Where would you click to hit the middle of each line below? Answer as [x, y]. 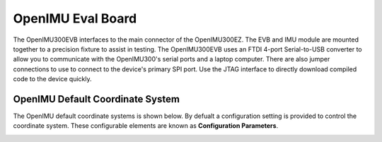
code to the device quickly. [52, 79]
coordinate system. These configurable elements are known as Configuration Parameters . [146, 126]
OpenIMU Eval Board [75, 18]
